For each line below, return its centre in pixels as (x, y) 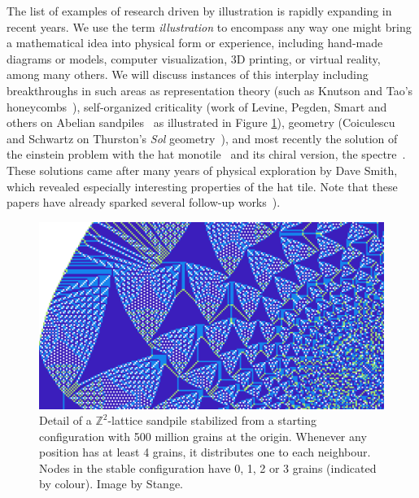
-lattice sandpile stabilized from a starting (212, 420)
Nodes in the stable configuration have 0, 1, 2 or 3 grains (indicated (208, 467)
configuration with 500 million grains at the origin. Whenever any (203, 436)
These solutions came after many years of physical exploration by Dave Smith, (202, 170)
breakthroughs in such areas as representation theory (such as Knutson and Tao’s (210, 90)
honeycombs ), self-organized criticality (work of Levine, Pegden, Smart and (197, 106)
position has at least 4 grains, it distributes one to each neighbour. (205, 452)
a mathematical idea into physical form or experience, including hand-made (195, 43)
